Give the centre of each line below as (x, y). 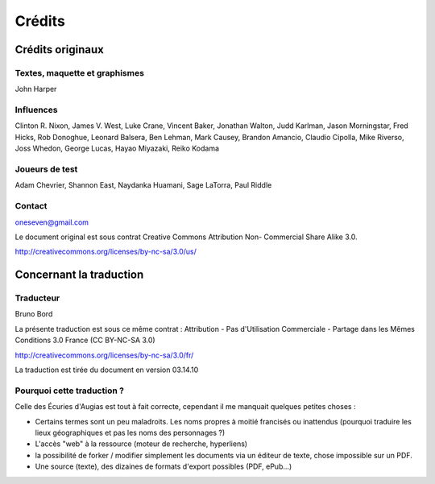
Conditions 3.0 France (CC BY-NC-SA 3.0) (85, 340)
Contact (31, 206)
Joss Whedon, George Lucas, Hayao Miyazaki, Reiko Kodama (117, 148)
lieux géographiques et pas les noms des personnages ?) (130, 432)
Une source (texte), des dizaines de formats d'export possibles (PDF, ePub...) (164, 466)
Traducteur (37, 298)
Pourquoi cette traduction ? (70, 391)
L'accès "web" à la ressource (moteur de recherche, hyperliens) (141, 444)
